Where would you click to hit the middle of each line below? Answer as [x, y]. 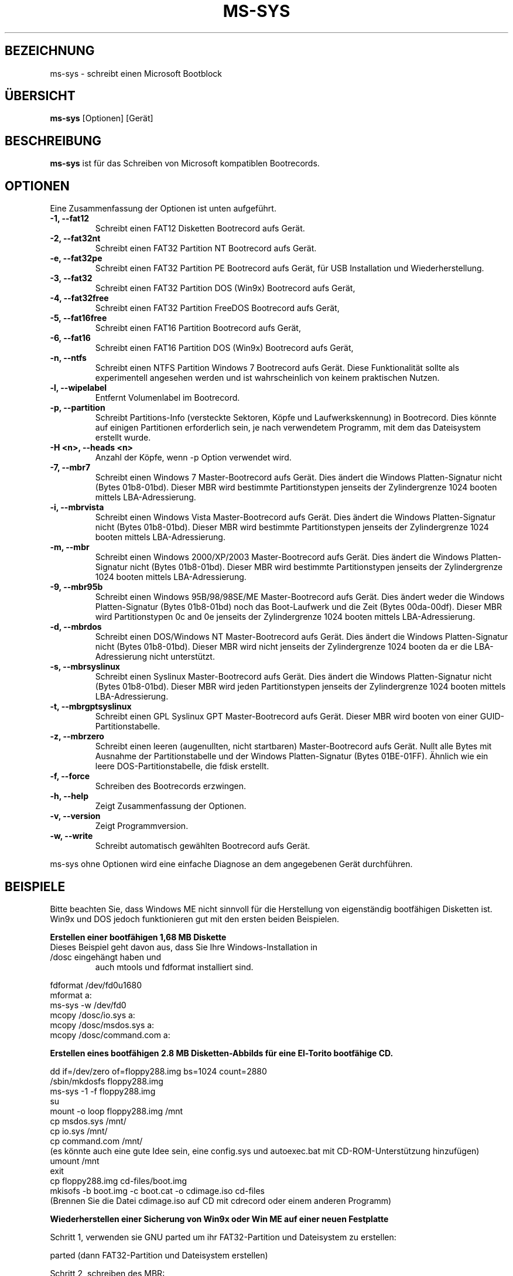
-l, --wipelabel [78, 388]
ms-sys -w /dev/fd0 [88, 1005]
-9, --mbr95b [76, 587]
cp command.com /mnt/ [96, 1141]
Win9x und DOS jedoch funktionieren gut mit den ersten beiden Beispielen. [194, 919]
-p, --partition [78, 408]
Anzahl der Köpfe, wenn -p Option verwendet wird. [193, 458]
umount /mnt [75, 1161]
